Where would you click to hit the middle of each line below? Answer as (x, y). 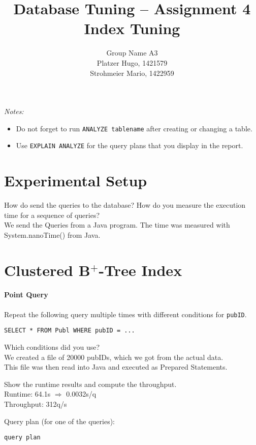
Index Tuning (132, 28)
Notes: (14, 111)
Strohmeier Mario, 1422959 (132, 73)
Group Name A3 (132, 53)
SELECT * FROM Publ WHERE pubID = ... (70, 331)
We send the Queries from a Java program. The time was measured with (117, 225)
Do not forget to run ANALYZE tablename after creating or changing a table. (134, 128)
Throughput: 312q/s (36, 404)
